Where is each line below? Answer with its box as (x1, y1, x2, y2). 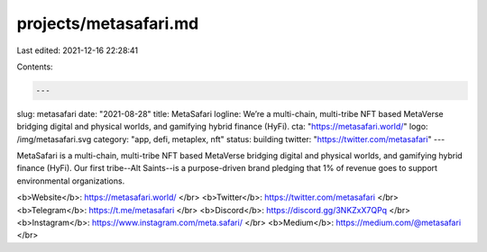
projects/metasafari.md (16, 13, 199, 33)
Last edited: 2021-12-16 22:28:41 (16, 45, 139, 56)
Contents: (16, 61, 53, 72)
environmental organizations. (16, 175, 125, 186)
